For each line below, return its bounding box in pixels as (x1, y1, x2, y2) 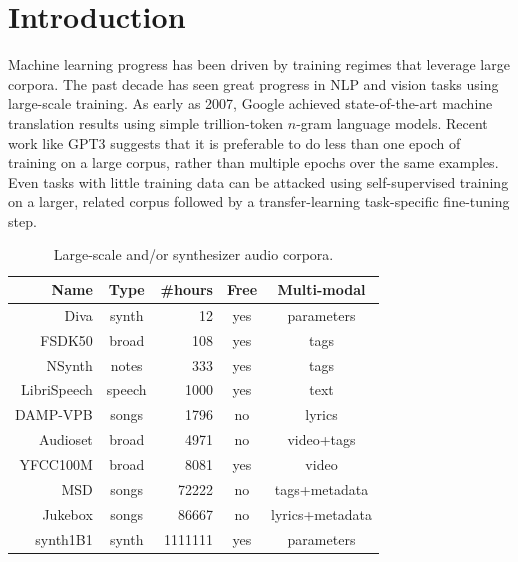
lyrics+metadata (271, 503, 372, 524)
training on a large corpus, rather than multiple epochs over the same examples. (8, 152, 499, 173)
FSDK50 (40, 329, 93, 350)
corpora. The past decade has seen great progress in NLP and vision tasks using (8, 73, 499, 94)
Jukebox (42, 503, 93, 524)
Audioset (39, 429, 93, 450)
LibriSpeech (20, 379, 93, 400)
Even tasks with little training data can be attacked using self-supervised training (8, 171, 509, 192)
